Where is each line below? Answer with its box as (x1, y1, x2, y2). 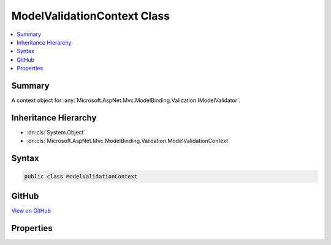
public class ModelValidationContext (24, 173, 138, 180)
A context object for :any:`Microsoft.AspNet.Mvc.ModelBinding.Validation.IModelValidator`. (11, 97, 241, 104)
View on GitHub (11, 207, 51, 214)
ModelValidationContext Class (11, 9, 170, 23)
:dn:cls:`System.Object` (26, 128, 86, 136)
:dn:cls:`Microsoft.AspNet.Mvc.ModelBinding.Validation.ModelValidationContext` (26, 137, 230, 145)
